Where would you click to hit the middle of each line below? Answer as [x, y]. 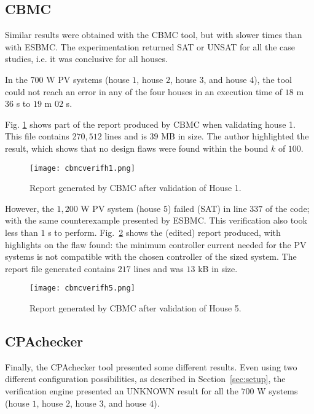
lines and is [126, 136]
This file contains [37, 136]
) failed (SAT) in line [207, 208]
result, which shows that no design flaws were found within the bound [137, 148]
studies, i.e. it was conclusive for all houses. [86, 59]
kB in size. [218, 268]
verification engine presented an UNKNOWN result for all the [122, 391]
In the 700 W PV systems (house [67, 79]
